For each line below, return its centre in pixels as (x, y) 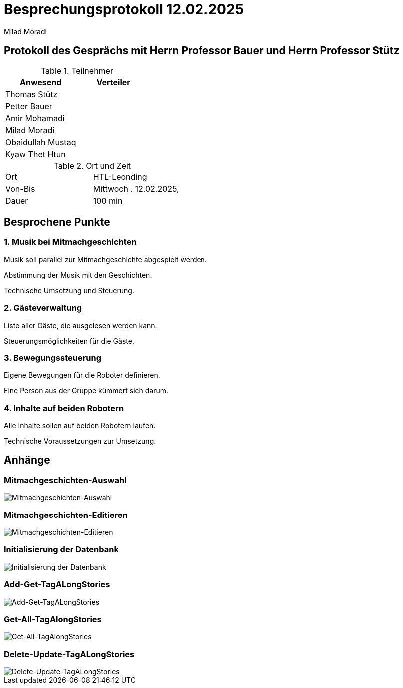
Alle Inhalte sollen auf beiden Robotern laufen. (80, 426)
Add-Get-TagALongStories (57, 585)
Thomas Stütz (32, 94)
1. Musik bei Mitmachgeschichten (70, 242)
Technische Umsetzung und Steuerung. (69, 290)
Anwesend (41, 82)
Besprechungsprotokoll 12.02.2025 (124, 9)
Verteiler (113, 82)
